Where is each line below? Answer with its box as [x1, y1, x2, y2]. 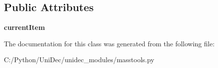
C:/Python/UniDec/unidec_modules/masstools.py [4, 54, 155, 65]
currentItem [4, 22, 45, 32]
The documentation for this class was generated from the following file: [4, 38, 215, 48]
